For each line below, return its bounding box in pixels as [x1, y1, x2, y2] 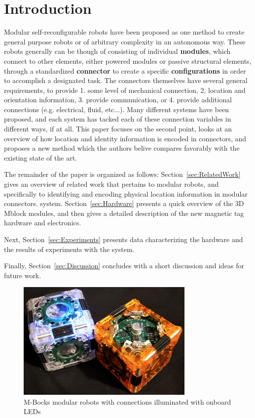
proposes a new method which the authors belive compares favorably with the [4, 143, 240, 153]
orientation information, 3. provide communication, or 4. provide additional [4, 94, 232, 105]
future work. [4, 270, 41, 280]
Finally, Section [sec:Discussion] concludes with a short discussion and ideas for [4, 260, 244, 271]
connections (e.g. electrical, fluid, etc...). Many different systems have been [4, 104, 229, 114]
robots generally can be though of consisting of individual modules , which [4, 46, 231, 56]
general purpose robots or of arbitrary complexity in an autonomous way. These [4, 36, 246, 46]
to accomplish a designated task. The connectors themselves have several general [4, 75, 248, 85]
